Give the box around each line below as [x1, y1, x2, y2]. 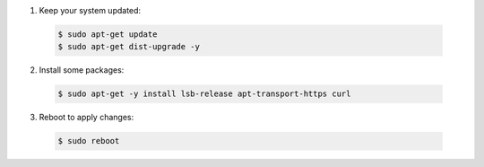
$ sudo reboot [57, 136, 120, 146]
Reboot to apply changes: [39, 112, 134, 123]
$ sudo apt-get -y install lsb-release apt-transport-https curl [57, 89, 351, 99]
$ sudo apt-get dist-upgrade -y [57, 41, 201, 52]
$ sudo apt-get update [57, 29, 158, 40]
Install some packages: [39, 65, 125, 75]
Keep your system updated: [39, 5, 142, 15]
